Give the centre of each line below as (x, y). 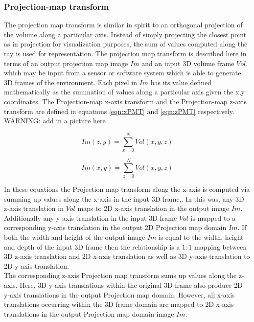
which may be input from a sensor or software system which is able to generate (123, 73)
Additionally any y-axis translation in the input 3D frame (91, 218)
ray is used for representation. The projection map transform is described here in (125, 53)
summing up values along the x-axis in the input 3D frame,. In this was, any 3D (124, 198)
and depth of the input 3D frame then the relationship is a (92, 246)
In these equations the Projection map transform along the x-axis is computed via (127, 189)
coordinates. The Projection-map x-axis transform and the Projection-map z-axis (125, 101)
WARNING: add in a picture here (55, 121)
